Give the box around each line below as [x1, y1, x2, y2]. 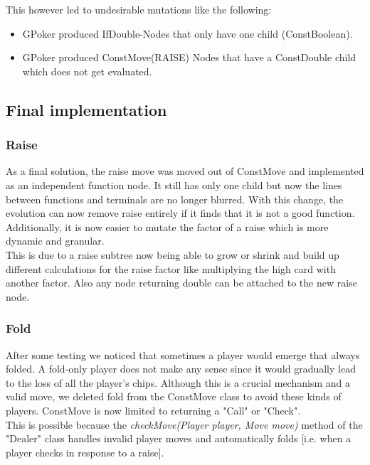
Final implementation [6, 98, 167, 120]
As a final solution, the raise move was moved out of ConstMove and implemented [6, 164, 364, 178]
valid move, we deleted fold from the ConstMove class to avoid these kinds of [6, 389, 342, 404]
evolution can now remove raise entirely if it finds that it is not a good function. [6, 205, 355, 220]
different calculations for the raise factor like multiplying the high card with [6, 261, 336, 276]
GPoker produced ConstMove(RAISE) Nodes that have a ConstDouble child [22, 50, 356, 65]
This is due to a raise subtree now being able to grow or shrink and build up [6, 247, 339, 262]
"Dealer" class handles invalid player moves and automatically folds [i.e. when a [6, 431, 351, 446]
